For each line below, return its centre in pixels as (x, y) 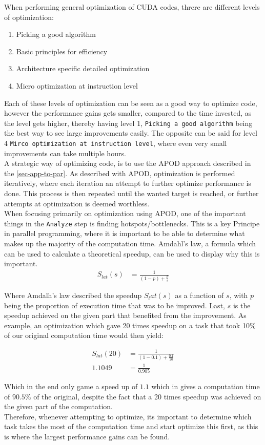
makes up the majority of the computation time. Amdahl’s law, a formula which (130, 243)
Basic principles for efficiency (62, 51)
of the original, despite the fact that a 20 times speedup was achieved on (147, 396)
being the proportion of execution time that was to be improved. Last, (115, 305)
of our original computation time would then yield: (84, 335)
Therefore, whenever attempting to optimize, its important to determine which (128, 416)
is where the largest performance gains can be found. (87, 436)
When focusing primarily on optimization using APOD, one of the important (125, 213)
